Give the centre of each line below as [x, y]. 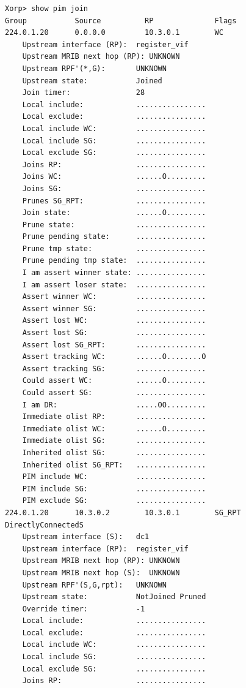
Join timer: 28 [84, 93]
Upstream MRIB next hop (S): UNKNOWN [101, 573]
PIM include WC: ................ [114, 477]
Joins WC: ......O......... [114, 177]
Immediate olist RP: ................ [114, 417]
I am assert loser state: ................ [114, 285]
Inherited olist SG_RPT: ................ [114, 465]
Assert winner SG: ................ [114, 308]
